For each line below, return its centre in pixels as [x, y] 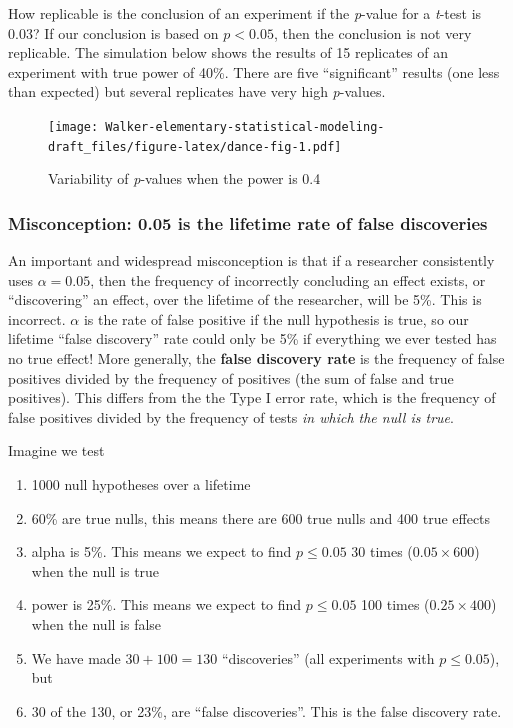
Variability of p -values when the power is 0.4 [184, 178]
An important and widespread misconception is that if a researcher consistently [251, 260]
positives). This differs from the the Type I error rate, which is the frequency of [252, 397]
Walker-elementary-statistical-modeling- [245, 126]
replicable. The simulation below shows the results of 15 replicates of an [228, 52]
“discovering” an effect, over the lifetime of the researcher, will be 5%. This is [245, 299]
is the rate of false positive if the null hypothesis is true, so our [276, 318]
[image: [73, 126]
